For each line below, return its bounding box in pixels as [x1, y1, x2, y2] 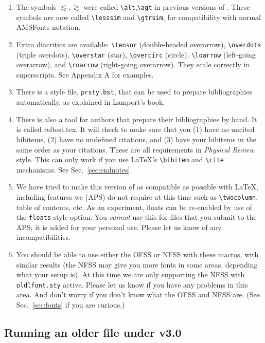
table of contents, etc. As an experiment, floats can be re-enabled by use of [16, 201, 252, 212]
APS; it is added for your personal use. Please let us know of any [16, 221, 222, 232]
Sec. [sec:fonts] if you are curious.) [16, 299, 125, 310]
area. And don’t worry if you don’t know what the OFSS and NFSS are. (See [16, 289, 260, 300]
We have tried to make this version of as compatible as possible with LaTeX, [16, 181, 258, 192]
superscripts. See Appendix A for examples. [16, 69, 154, 80]
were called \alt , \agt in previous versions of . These [83, 2, 250, 12]
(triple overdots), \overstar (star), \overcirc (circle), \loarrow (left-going [16, 49, 256, 60]
